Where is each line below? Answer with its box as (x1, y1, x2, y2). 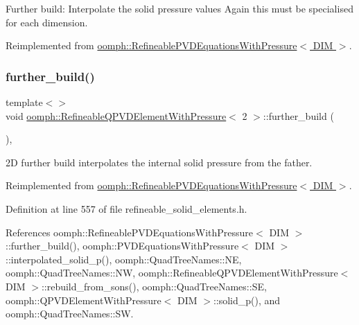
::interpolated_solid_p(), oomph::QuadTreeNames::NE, (6, 252, 242, 266)
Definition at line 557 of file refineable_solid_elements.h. (6, 201, 247, 216)
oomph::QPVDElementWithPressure (6, 292, 161, 307)
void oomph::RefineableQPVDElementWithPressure (6, 108, 227, 123)
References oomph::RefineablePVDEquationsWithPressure (6, 225, 254, 239)
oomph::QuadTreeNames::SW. (6, 306, 134, 321)
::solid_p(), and (213, 292, 281, 307)
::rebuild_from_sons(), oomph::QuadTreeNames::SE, (41, 279, 267, 293)
